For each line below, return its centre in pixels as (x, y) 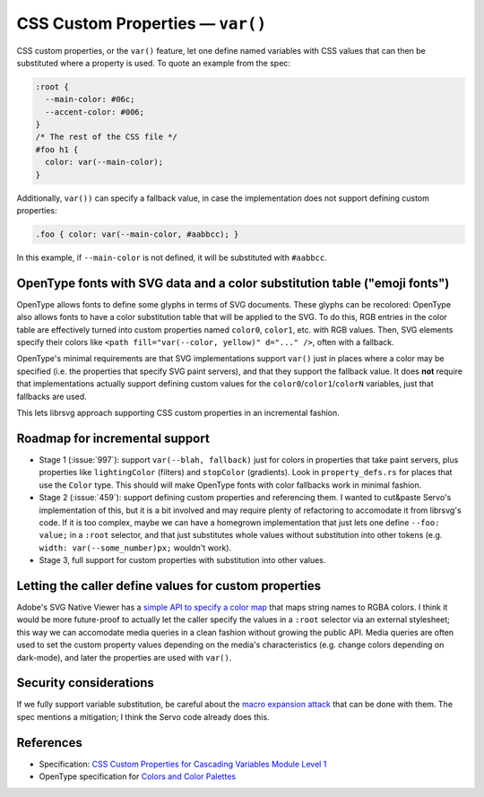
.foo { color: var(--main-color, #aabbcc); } (137, 234)
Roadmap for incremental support (113, 438)
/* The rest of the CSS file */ (107, 137)
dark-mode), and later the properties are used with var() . (124, 657)
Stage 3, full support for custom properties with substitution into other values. (182, 560)
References (49, 743)
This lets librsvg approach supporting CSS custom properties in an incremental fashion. (178, 413)
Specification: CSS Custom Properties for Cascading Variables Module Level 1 (183, 764)
